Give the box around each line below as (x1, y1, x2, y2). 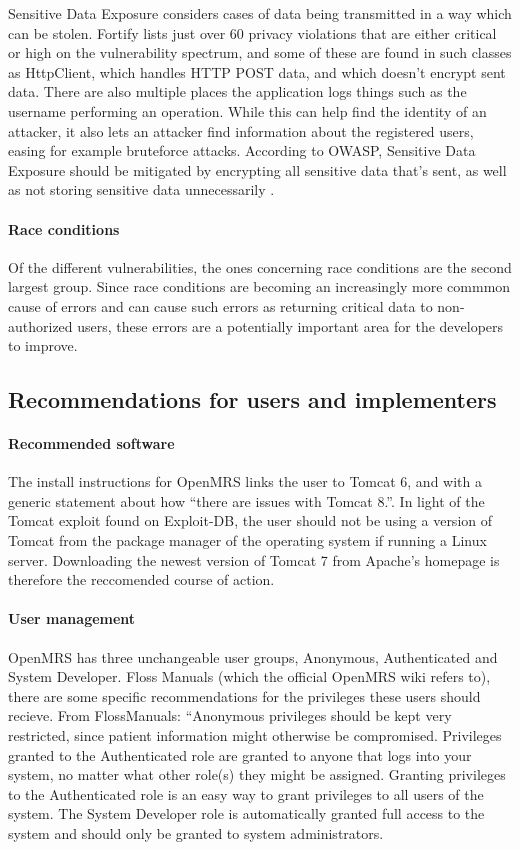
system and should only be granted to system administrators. (8, 822, 384, 843)
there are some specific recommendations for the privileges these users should (8, 685, 481, 706)
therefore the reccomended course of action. (8, 569, 275, 590)
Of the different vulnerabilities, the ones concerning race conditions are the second (8, 256, 512, 277)
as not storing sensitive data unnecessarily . (8, 179, 275, 200)
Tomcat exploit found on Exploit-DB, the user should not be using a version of (8, 510, 493, 531)
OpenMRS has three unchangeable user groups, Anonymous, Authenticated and (8, 646, 498, 667)
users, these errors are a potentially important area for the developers (77, 315, 504, 336)
